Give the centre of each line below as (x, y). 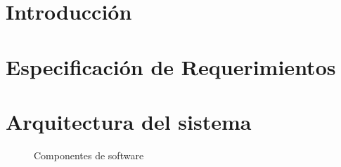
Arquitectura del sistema (129, 121)
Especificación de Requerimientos (171, 66)
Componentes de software (89, 155)
